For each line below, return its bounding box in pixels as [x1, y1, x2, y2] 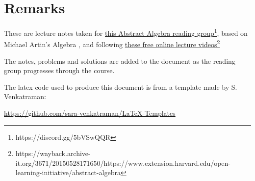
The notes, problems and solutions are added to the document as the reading [4, 55, 235, 66]
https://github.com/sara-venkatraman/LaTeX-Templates [4, 108, 176, 118]
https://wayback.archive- [15, 148, 91, 158]
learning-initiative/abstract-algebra [15, 167, 121, 178]
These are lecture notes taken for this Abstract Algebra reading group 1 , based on [4, 26, 248, 38]
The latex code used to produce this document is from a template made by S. [4, 81, 237, 92]
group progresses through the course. [4, 65, 115, 76]
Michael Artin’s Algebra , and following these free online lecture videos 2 [4, 38, 220, 50]
